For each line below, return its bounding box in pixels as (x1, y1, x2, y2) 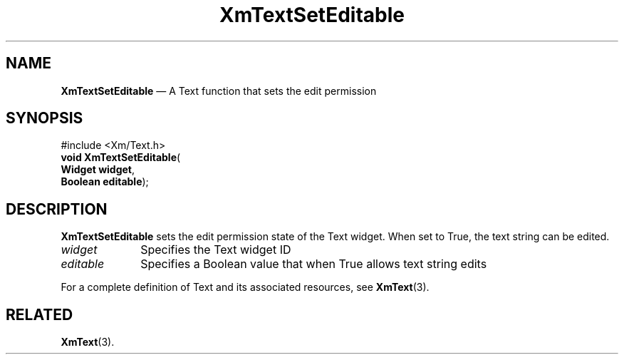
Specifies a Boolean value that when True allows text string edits (140, 257, 487, 272)
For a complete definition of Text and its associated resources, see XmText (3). (61, 281, 430, 294)
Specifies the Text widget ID (140, 242, 291, 257)
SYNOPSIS (6, 109, 83, 128)
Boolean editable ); (61, 175, 149, 188)
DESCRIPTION (6, 200, 108, 218)
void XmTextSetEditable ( (61, 151, 181, 164)
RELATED (6, 305, 73, 324)
